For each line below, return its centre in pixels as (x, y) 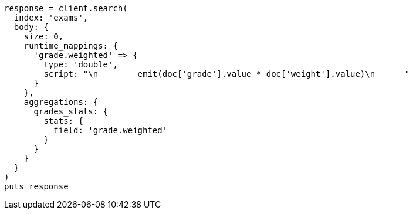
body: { (31, 27)
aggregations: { (61, 102)
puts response (36, 186)
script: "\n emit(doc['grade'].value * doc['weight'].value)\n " (227, 74)
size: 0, (44, 36)
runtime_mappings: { (71, 46)
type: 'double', (81, 64)
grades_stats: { (71, 111)
